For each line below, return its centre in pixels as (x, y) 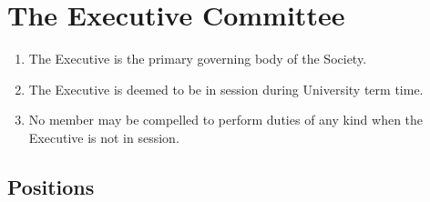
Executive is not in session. (104, 137)
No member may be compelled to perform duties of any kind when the (226, 120)
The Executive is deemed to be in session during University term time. (226, 89)
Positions (51, 186)
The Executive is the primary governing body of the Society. (198, 59)
